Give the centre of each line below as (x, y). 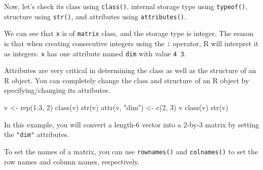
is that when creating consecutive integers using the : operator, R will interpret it (131, 43)
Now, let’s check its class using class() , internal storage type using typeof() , (126, 6)
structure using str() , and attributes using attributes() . (95, 16)
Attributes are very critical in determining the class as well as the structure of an (130, 70)
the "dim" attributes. (37, 134)
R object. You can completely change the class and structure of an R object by (127, 80)
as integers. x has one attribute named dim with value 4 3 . (95, 53)
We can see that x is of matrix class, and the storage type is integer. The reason (129, 33)
